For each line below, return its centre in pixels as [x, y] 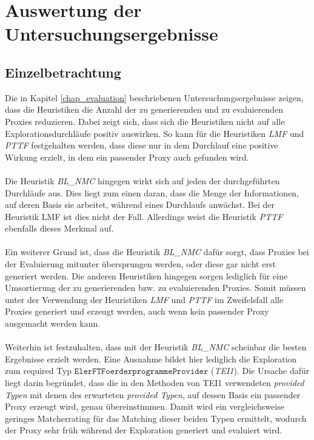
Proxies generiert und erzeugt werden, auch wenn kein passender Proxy [137, 311]
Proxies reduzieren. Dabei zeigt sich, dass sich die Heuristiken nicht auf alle [145, 121]
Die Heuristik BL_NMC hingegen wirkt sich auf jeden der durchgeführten [142, 180]
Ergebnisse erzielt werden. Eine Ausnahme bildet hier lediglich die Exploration [151, 358]
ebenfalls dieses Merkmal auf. [59, 228]
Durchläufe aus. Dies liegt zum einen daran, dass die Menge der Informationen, [152, 192]
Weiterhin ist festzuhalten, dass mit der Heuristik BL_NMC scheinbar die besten [156, 347]
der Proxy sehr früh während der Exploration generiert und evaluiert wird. [144, 430]
